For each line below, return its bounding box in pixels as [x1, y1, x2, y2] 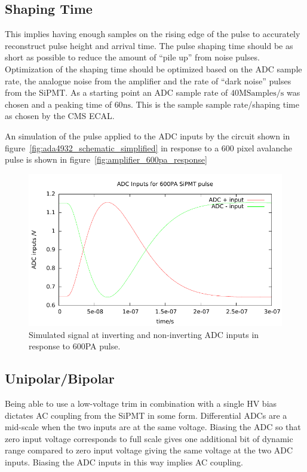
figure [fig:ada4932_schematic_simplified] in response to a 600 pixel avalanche [5, 141, 293, 154]
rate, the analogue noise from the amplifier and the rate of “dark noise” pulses [5, 74, 291, 87]
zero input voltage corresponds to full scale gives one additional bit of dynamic [5, 432, 293, 444]
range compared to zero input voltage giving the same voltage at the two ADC [5, 444, 293, 456]
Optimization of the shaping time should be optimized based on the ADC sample [5, 62, 302, 75]
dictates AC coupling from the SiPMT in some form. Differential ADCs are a [5, 409, 287, 421]
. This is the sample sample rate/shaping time [130, 98, 299, 110]
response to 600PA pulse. [29, 340, 121, 352]
